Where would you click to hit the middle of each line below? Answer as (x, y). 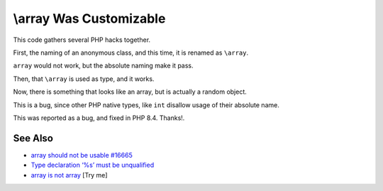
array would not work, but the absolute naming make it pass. (104, 66)
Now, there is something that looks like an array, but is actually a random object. (130, 92)
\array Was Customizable (89, 18)
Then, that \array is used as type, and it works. (84, 79)
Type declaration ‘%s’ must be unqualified (93, 165)
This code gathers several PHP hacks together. (82, 40)
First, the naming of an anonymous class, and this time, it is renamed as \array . (131, 53)
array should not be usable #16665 (82, 155)
